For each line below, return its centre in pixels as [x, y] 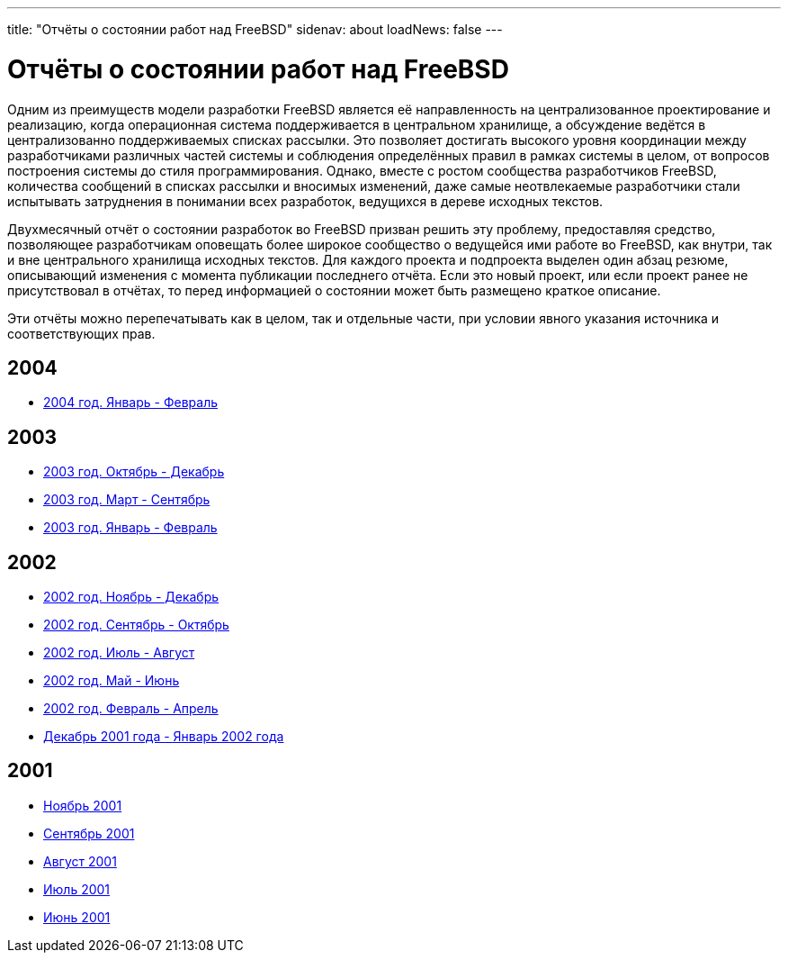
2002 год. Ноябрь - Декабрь [131, 597]
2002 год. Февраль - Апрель [131, 709]
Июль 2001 [77, 889]
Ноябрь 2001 [83, 805]
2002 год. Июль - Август [119, 653]
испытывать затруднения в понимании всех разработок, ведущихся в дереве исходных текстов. [305, 201]
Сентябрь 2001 [89, 833]
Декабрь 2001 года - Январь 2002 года [164, 737]
